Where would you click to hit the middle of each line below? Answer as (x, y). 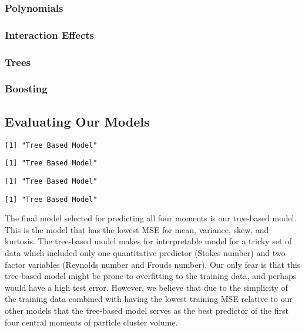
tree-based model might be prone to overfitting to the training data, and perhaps (151, 276)
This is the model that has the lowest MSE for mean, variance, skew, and (137, 229)
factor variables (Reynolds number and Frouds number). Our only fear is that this (153, 264)
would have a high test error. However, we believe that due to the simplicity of (146, 287)
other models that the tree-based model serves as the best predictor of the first (147, 310)
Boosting (26, 89)
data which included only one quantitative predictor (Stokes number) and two (145, 252)
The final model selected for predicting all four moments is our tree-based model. (151, 218)
